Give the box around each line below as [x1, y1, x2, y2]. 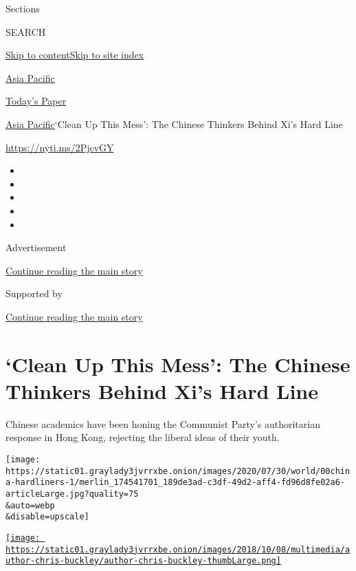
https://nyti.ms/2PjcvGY [5, 140, 114, 154]
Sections [5, 1, 40, 15]
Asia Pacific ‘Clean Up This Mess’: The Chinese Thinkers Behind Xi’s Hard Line [5, 116, 343, 131]
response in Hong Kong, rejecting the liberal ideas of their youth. [5, 430, 280, 444]
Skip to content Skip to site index [5, 47, 144, 62]
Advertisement [5, 240, 67, 255]
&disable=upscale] [5, 512, 89, 522]
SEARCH [5, 24, 46, 39]
